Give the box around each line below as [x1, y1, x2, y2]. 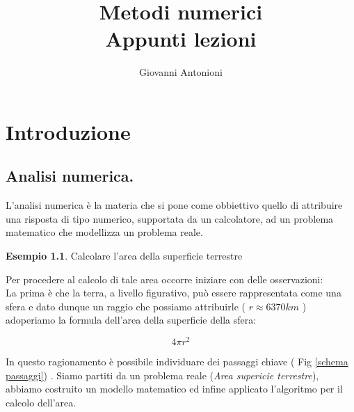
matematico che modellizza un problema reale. [6, 225, 203, 239]
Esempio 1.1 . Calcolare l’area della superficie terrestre [6, 248, 243, 263]
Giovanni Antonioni [139, 65, 223, 79]
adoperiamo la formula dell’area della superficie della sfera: [6, 312, 257, 327]
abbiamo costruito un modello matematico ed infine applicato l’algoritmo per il [6, 381, 343, 396]
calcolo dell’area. [6, 395, 77, 409]
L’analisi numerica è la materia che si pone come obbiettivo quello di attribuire [6, 198, 343, 212]
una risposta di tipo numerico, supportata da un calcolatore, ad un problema [6, 211, 334, 225]
